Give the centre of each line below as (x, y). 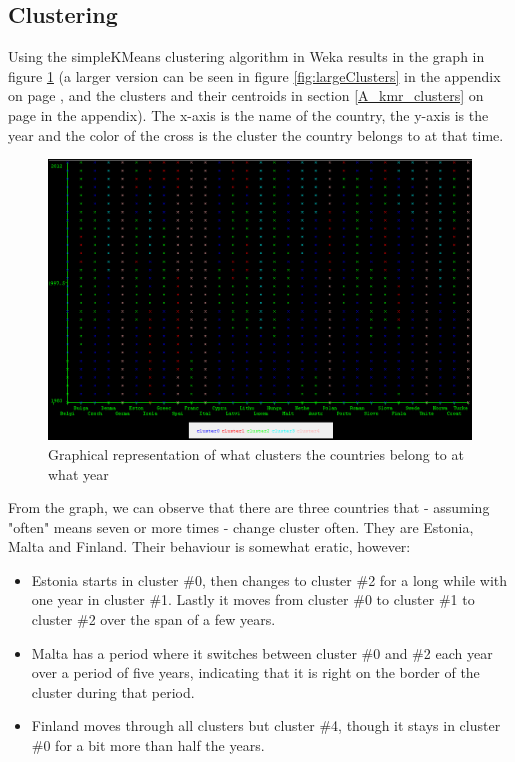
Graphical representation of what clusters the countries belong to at (256, 453)
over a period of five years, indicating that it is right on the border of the (255, 672)
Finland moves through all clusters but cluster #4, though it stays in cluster (266, 725)
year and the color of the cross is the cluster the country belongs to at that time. (256, 134)
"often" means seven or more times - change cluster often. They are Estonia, (241, 526)
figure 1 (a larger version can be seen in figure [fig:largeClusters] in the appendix (254, 75)
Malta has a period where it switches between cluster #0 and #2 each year (262, 652)
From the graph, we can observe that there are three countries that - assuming (249, 507)
